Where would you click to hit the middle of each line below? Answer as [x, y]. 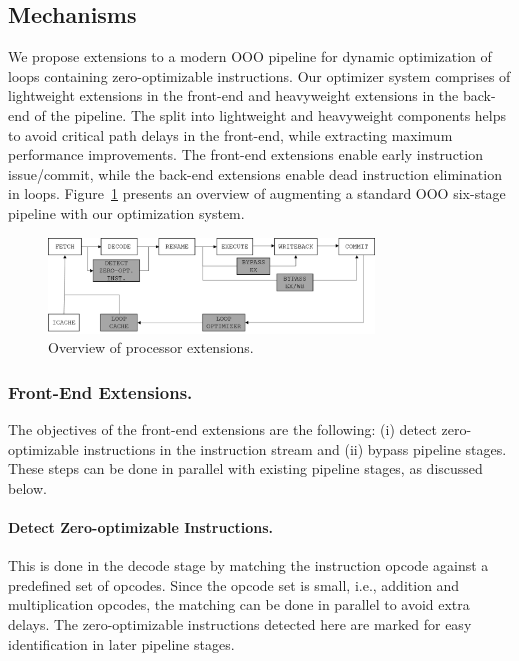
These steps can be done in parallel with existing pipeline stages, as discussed [245, 468]
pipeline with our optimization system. [126, 212]
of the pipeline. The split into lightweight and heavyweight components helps [270, 114]
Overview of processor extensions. [151, 347]
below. [27, 487]
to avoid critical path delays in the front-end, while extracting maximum [230, 134]
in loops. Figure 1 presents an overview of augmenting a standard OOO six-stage [257, 193]
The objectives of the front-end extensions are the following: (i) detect [222, 428]
